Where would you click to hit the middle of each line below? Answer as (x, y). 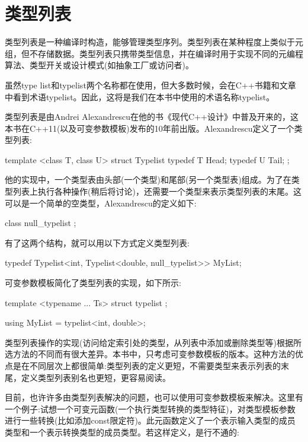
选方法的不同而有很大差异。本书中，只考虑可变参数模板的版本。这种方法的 (150, 354)
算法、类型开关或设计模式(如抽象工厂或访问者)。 (99, 65)
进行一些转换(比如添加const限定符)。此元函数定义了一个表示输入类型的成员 (150, 420)
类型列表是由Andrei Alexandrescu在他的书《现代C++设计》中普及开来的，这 (152, 117)
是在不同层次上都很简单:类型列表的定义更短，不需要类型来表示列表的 (147, 365)
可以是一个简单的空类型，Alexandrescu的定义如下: (101, 203)
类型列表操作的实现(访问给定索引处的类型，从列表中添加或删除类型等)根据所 (153, 342)
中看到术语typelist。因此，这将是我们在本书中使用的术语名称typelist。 (140, 96)
